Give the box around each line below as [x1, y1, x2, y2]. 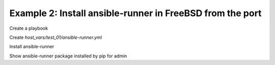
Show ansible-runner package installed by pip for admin [9, 53, 127, 59]
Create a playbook [9, 25, 48, 31]
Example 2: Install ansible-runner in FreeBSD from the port [9, 8, 262, 19]
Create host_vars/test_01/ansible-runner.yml [9, 34, 102, 40]
